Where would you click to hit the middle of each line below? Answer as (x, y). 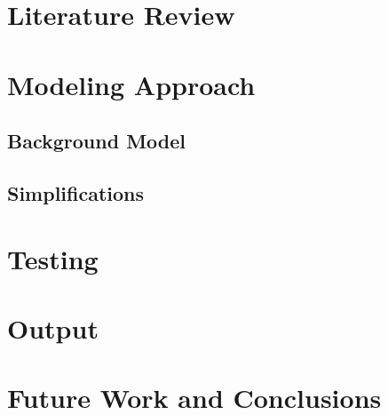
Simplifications (76, 192)
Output (53, 327)
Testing (53, 258)
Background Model (96, 141)
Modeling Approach (131, 84)
